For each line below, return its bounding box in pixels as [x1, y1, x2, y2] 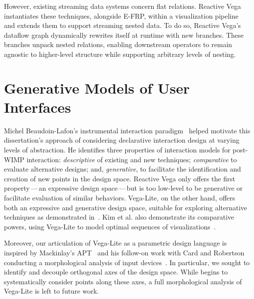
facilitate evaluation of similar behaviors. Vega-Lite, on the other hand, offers [4, 193, 235, 203]
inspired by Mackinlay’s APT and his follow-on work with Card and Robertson [4, 248, 245, 257]
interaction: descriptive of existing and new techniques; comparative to [26, 154, 237, 164]
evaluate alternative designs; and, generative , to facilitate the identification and [4, 164, 241, 174]
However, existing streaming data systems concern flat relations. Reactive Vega [4, 1, 241, 11]
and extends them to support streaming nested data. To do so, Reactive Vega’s [4, 20, 241, 30]
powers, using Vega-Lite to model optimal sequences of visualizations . [4, 221, 216, 231]
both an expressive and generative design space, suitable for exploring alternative [4, 202, 247, 212]
